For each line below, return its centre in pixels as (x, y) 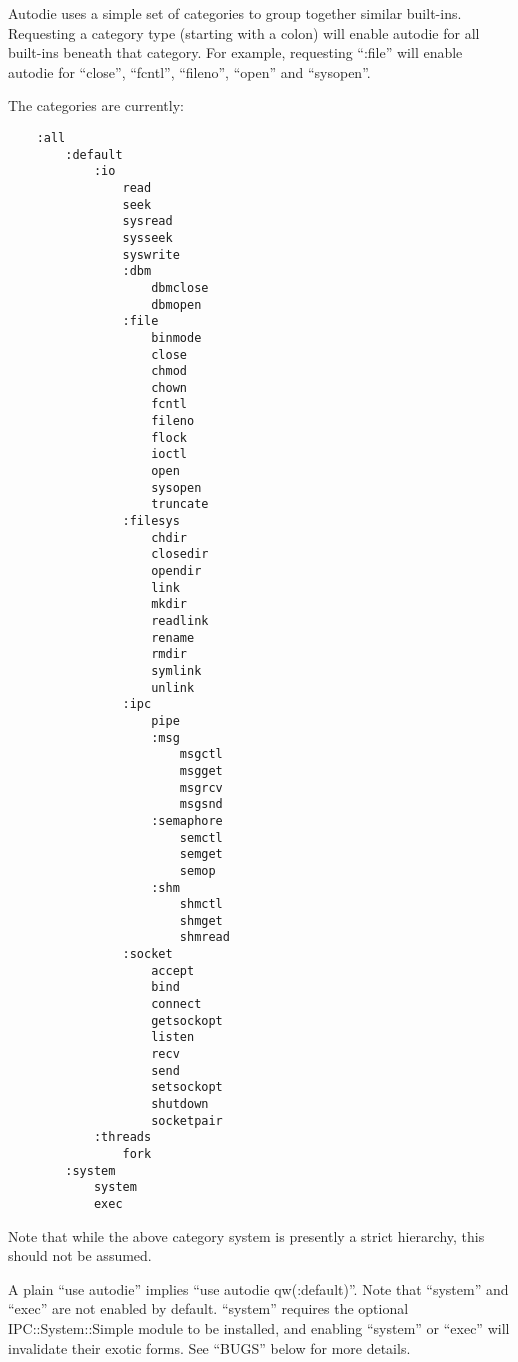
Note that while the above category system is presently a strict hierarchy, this (246, 1235)
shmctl (201, 904)
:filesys (151, 521)
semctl (201, 837)
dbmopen (176, 304)
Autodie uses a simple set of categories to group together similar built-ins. (235, 13)
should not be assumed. (80, 1255)
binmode (176, 337)
